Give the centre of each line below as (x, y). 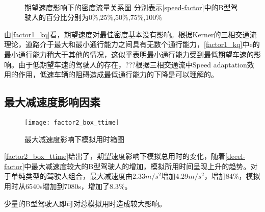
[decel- (235, 156)
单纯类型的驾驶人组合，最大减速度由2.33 (78, 176)
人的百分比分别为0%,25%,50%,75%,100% (97, 17)
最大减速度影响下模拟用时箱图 (74, 139)
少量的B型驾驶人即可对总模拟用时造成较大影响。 (85, 203)
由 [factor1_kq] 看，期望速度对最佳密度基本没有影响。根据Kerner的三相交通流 (130, 34)
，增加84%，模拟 (232, 176)
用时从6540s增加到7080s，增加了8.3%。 (68, 186)
